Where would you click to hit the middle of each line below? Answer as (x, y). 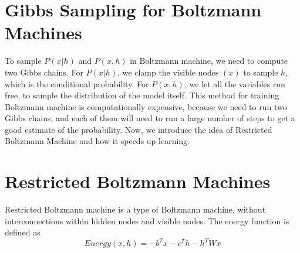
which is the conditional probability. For (77, 83)
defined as (23, 232)
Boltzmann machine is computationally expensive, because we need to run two (146, 106)
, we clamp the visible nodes (168, 72)
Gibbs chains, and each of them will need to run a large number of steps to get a (150, 118)
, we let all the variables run (235, 83)
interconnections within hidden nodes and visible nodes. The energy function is (147, 220)
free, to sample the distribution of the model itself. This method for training (142, 95)
